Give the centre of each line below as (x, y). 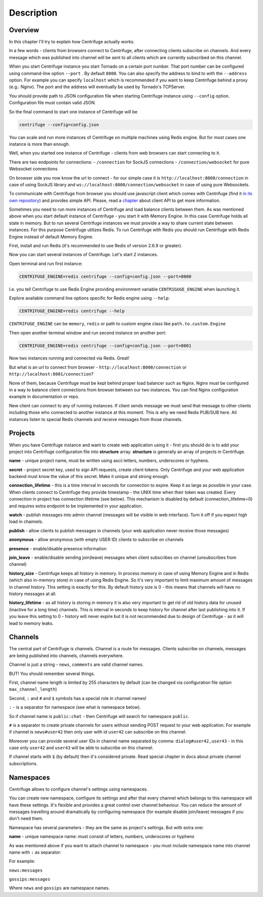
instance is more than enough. (39, 144)
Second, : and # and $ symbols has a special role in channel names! (78, 698)
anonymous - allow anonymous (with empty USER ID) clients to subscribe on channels (96, 539)
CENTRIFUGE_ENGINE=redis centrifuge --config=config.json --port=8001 (105, 346)
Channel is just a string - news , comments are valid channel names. (76, 665)
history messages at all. (33, 594)
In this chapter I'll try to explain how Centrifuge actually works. (72, 42)
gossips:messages (30, 879)
